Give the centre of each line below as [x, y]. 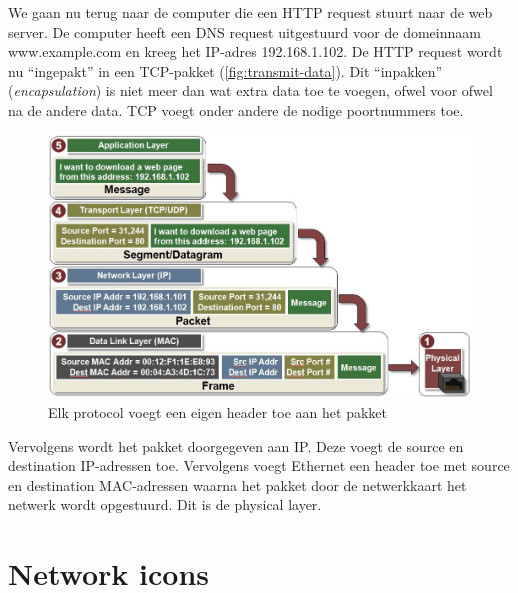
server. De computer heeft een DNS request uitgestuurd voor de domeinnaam [244, 31]
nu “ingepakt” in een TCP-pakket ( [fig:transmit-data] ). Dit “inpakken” [225, 70]
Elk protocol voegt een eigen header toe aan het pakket [217, 411]
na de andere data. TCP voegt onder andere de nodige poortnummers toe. [236, 109]
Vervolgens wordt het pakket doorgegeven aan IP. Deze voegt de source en [236, 445]
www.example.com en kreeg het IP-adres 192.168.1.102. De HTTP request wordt [255, 51]
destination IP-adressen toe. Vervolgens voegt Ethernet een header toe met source [259, 465]
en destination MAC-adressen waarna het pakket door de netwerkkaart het [237, 484]
